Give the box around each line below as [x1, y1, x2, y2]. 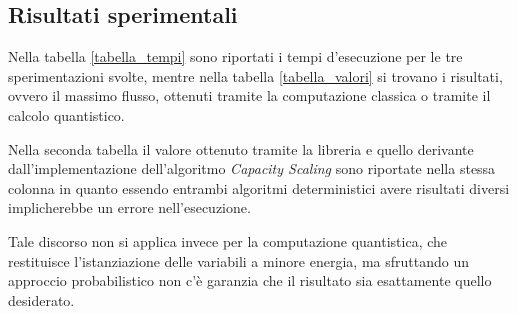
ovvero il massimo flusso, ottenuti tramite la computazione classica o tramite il [8, 85, 491, 106]
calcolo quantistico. [8, 104, 125, 125]
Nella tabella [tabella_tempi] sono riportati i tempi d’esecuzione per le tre [8, 46, 463, 67]
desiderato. [8, 289, 75, 310]
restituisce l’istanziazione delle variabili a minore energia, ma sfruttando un [8, 250, 469, 271]
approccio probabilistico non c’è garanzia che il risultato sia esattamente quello [8, 270, 492, 291]
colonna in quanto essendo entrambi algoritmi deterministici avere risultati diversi [8, 177, 510, 198]
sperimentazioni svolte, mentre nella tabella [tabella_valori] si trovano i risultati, [8, 65, 503, 86]
